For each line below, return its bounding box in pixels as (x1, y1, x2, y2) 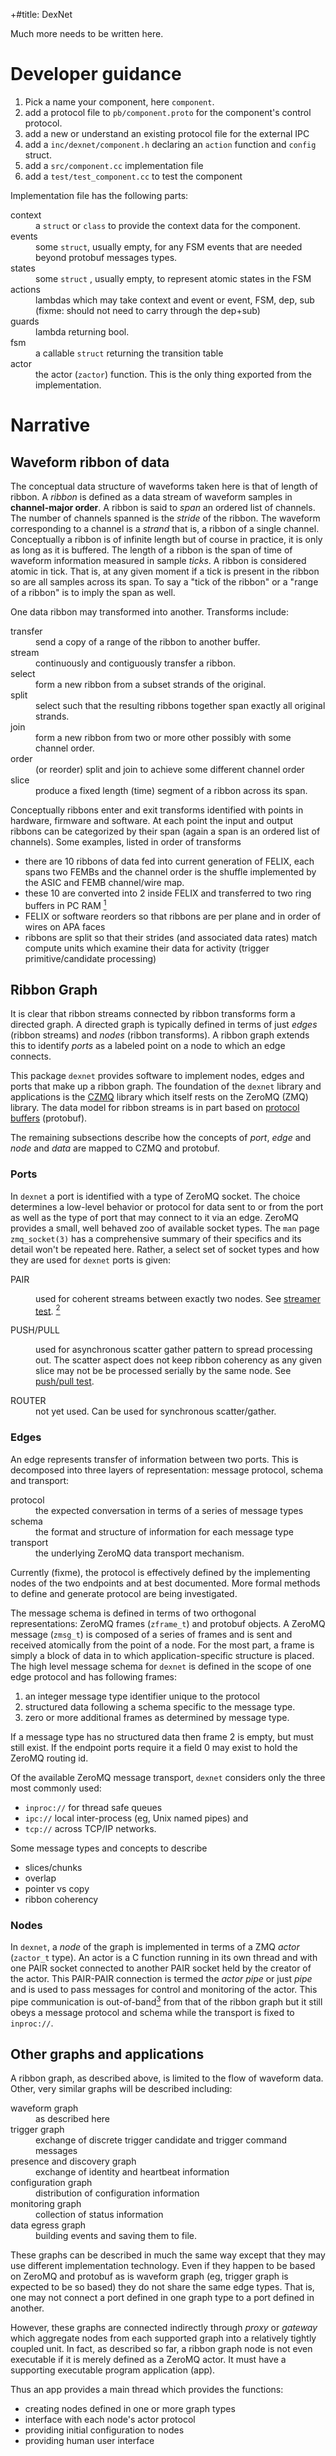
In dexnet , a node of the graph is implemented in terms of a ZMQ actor (10, 1940, 300, 1953)
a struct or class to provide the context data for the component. (35, 219, 301, 231)
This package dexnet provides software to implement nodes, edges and (10, 1070, 305, 1082)
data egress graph (10, 2219, 87, 2231)
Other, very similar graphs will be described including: (10, 2083, 233, 2095)
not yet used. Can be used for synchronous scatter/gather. (35, 1405, 277, 1418)
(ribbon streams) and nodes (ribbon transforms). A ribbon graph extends (10, 1029, 310, 1041)
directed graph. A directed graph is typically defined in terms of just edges (10, 1019, 318, 1031)
